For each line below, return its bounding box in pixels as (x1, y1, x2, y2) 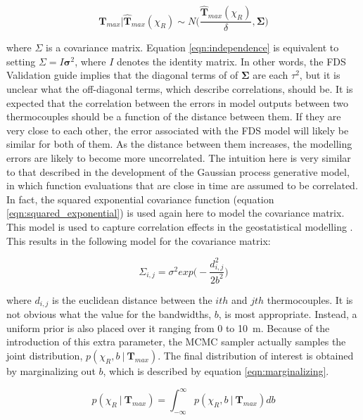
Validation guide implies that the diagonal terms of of (6, 68, 238, 82)
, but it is (299, 68, 340, 82)
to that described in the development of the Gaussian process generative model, (6, 164, 350, 179)
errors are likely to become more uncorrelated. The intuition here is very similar (6, 151, 351, 165)
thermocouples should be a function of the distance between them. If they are (6, 109, 341, 124)
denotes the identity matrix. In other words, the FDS (117, 53, 346, 68)
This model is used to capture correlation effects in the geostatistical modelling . (6, 219, 353, 234)
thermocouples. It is (267, 292, 353, 307)
